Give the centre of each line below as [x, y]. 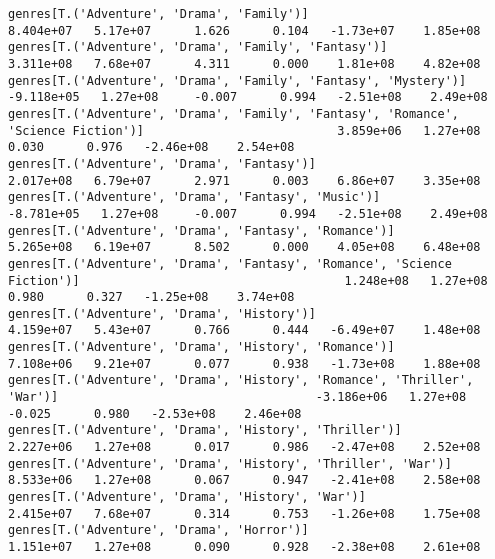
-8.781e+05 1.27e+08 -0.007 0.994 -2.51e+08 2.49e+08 [248, 213]
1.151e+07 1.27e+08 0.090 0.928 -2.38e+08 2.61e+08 [244, 547]
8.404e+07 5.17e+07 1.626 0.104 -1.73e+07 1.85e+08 [244, 30]
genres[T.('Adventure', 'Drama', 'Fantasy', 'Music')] [194, 197]
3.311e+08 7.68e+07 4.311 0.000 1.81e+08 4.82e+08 [244, 63]
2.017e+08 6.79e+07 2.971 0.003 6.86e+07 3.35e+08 [244, 180]
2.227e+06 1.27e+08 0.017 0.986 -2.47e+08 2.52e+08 [244, 447]
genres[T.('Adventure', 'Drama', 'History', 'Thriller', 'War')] [230, 463]
